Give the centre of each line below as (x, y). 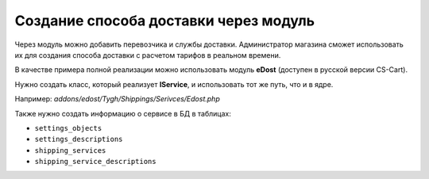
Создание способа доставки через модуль (165, 21)
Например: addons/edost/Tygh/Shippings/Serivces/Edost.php (117, 99)
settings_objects (68, 128)
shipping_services (70, 150)
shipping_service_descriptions (95, 162)
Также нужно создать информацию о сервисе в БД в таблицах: (123, 113)
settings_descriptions (79, 139)
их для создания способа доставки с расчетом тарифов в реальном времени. (148, 55)
